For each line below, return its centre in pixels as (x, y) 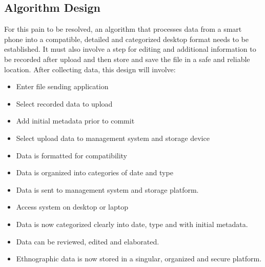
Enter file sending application (62, 86)
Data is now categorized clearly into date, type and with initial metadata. (132, 224)
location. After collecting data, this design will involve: (90, 69)
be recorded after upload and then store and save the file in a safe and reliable (127, 59)
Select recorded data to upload (64, 103)
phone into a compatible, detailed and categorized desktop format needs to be (127, 39)
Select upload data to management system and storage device (113, 138)
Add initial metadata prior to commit (75, 121)
